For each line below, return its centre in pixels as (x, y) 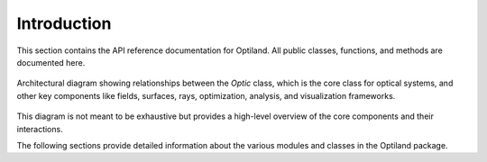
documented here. (51, 62)
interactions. (40, 129)
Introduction (64, 23)
